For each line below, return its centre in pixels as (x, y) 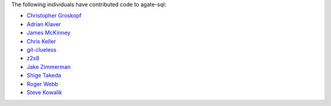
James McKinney (48, 33)
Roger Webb (42, 84)
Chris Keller (41, 41)
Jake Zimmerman (49, 66)
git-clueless (41, 49)
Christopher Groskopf (54, 16)
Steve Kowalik (44, 92)
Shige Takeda (44, 76)
